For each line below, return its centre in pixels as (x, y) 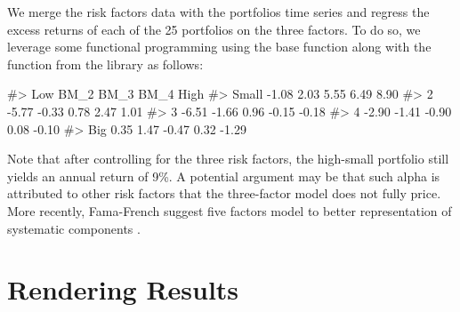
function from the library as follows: (105, 64)
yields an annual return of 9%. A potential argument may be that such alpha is (224, 176)
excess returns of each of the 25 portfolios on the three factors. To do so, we (214, 29)
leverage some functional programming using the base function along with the (219, 47)
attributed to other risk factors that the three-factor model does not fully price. (224, 193)
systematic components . (74, 228)
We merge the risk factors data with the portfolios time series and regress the (218, 12)
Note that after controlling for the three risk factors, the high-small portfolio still (228, 159)
